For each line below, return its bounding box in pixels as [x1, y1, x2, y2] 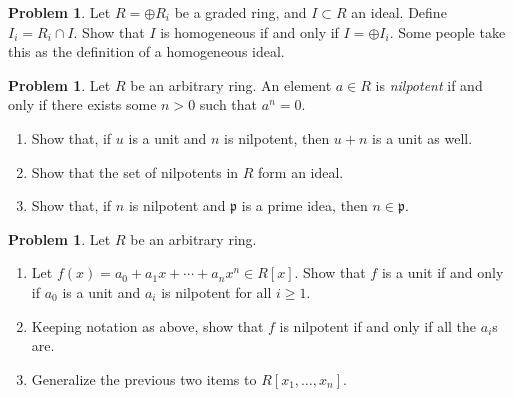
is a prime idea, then [241, 195, 368, 216]
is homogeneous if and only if [160, 21, 339, 42]
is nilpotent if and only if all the [279, 315, 477, 336]
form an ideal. [258, 161, 344, 182]
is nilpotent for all [161, 281, 272, 302]
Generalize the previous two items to [31, 368, 257, 389]
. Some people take [389, 21, 506, 42]
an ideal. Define [351, 2, 447, 22]
